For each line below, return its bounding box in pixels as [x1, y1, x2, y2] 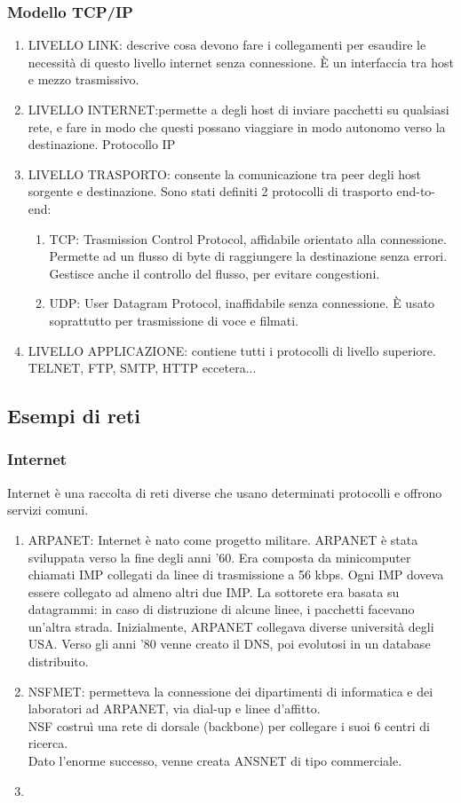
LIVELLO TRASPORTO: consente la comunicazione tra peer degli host [28, 164, 421, 183]
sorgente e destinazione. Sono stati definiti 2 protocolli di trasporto [28, 182, 393, 201]
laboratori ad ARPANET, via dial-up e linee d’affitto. [28, 699, 321, 718]
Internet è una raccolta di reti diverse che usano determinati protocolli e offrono [7, 483, 442, 501]
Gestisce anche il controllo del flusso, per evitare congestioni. [49, 264, 380, 282]
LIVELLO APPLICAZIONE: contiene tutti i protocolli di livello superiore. [28, 341, 436, 359]
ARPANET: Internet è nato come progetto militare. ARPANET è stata [28, 530, 418, 548]
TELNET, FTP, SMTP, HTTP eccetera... [28, 358, 257, 377]
